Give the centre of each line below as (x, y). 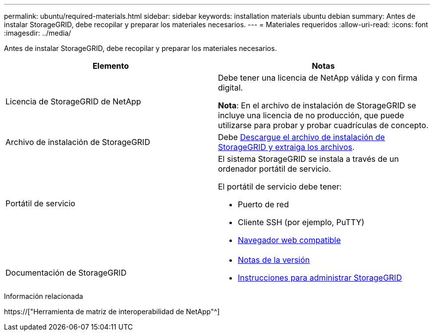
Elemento (111, 66)
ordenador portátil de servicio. (275, 169)
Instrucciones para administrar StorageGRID (320, 278)
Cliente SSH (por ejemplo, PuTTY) (301, 222)
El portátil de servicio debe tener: (280, 187)
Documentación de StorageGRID (66, 273)
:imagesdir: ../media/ (38, 33)
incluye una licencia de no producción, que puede (311, 115)
